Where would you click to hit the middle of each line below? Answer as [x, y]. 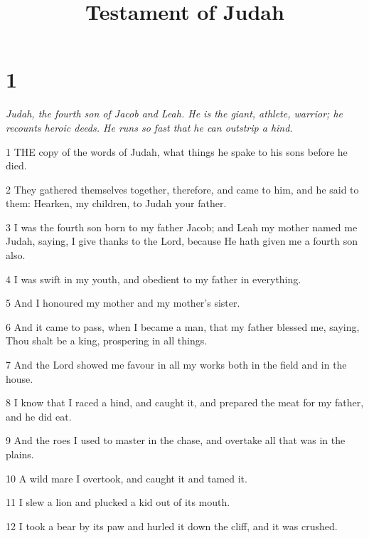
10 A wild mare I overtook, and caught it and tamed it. [127, 478]
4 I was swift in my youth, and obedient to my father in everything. [154, 279]
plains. [20, 454]
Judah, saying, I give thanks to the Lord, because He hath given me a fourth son [182, 241]
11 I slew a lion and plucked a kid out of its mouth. [118, 502]
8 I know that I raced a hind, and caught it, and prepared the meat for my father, [185, 402]
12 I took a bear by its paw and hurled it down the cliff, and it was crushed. [172, 526]
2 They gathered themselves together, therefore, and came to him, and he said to [182, 189]
